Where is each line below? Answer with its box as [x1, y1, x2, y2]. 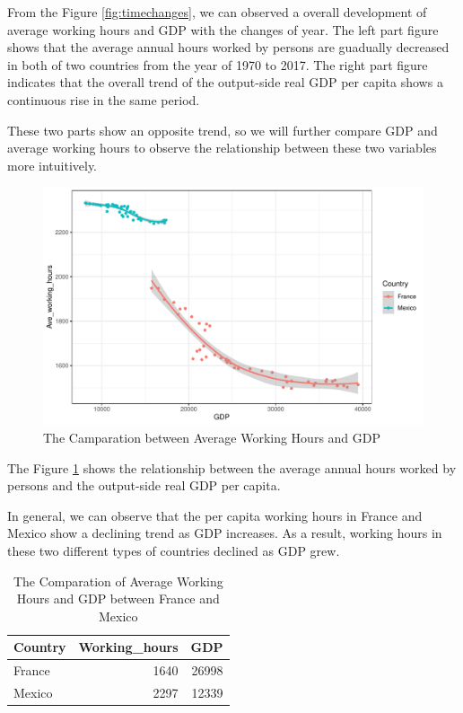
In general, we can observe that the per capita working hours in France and [7, 506, 423, 524]
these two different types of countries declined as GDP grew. [7, 541, 340, 559]
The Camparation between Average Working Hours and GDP [43, 427, 381, 446]
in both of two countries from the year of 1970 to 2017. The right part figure [7, 55, 428, 74]
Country [13, 638, 66, 656]
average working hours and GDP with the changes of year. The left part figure [7, 20, 439, 39]
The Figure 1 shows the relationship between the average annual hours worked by [7, 458, 457, 477]
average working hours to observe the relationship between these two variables [7, 138, 437, 157]
